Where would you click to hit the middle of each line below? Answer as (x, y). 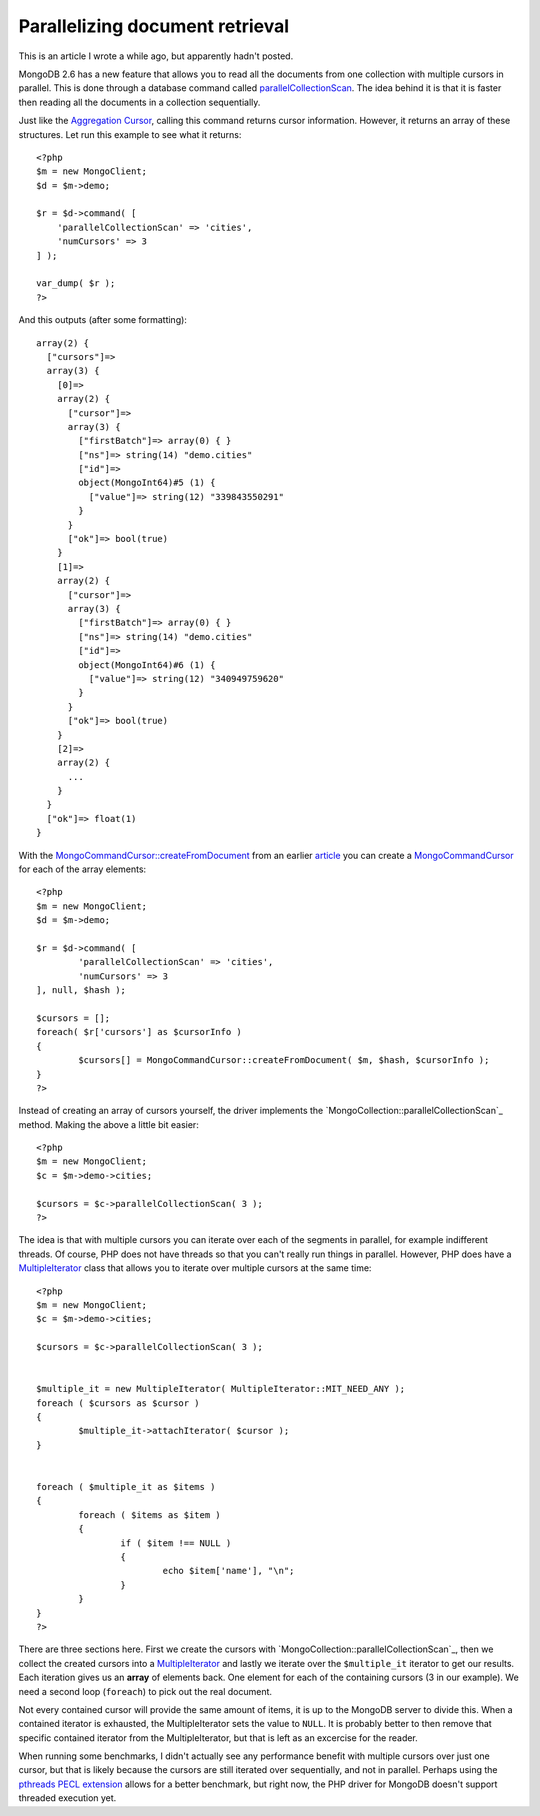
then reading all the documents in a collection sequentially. (139, 102)
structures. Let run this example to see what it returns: (130, 134)
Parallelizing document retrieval (154, 26)
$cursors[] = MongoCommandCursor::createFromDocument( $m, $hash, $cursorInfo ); (284, 1060)
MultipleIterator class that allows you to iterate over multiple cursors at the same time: (195, 1268)
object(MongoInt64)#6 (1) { (147, 664)
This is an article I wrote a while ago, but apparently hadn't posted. (156, 56)
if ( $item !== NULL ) (176, 1543)
